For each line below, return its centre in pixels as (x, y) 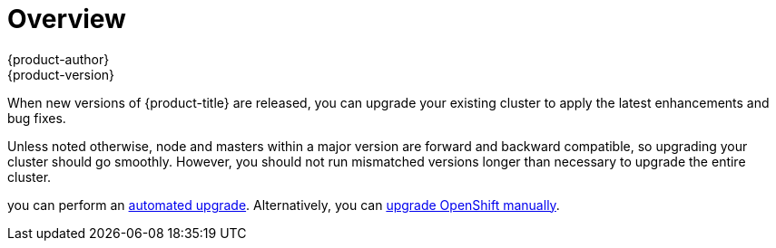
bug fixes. (37, 118)
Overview (67, 19)
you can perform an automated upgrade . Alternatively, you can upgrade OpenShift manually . (284, 205)
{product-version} (61, 74)
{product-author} (59, 59)
